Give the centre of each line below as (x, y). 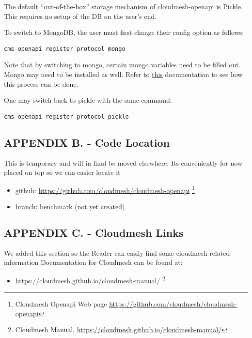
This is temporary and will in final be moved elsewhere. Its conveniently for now (123, 162)
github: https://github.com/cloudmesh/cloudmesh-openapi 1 (105, 189)
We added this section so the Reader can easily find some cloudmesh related (117, 253)
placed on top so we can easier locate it (62, 172)
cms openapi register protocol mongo (65, 49)
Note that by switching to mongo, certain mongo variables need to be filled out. (122, 65)
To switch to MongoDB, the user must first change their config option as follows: (124, 32)
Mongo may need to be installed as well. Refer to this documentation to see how (123, 74)
